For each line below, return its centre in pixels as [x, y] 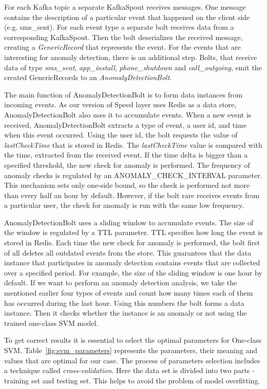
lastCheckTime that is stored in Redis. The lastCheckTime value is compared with [133, 144]
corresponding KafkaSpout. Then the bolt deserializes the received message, [123, 37]
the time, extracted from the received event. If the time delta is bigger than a [126, 155]
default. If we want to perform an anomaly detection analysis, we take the [121, 283]
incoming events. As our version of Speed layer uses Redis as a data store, [120, 104]
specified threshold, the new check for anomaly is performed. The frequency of [127, 164]
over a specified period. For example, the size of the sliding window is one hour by [133, 272]
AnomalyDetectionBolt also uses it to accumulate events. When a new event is [128, 114]
